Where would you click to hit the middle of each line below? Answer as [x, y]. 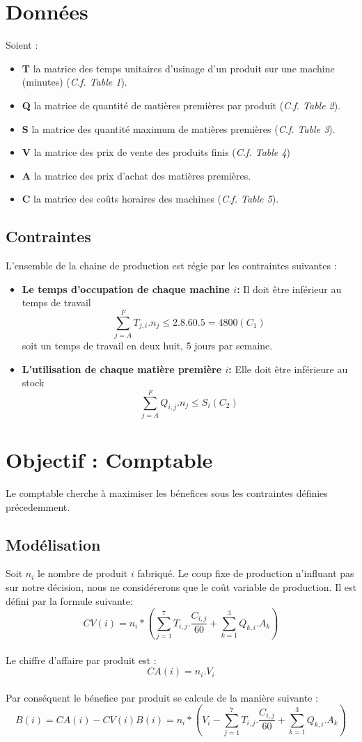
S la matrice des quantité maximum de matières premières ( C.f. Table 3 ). [179, 128]
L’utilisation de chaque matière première [122, 369]
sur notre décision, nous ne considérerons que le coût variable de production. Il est [181, 587]
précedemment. [38, 506]
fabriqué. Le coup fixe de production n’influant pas [246, 573]
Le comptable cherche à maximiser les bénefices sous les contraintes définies [167, 493]
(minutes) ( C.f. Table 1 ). [74, 82]
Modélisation [53, 544]
